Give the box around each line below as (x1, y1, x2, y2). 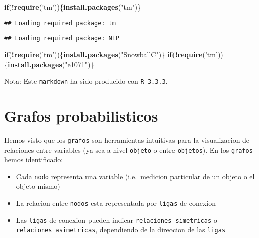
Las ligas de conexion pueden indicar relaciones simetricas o (16, 214, 217, 225)
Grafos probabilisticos (4, 105, 158, 126)
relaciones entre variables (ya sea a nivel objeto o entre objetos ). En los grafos (4, 144, 253, 155)
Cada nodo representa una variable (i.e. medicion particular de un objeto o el (16, 171, 255, 181)
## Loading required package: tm (4, 19, 116, 27)
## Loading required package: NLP (4, 35, 120, 42)
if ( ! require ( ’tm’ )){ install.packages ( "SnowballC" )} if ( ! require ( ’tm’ (4, 49, 218, 59)
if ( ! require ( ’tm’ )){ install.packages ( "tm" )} (4, 2, 141, 12)
